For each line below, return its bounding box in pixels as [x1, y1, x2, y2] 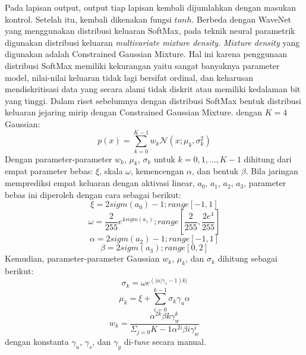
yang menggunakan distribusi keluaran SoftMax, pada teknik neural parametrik [5, 24, 295, 37]
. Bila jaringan [245, 165, 298, 177]
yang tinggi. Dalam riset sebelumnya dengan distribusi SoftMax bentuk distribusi [5, 94, 302, 106]
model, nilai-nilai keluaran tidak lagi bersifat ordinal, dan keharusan [5, 71, 254, 83]
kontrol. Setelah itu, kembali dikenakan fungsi [5, 12, 172, 25]
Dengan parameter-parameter [5, 152, 112, 165]
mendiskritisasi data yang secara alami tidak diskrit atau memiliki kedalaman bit [5, 83, 301, 95]
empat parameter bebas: [5, 165, 93, 177]
